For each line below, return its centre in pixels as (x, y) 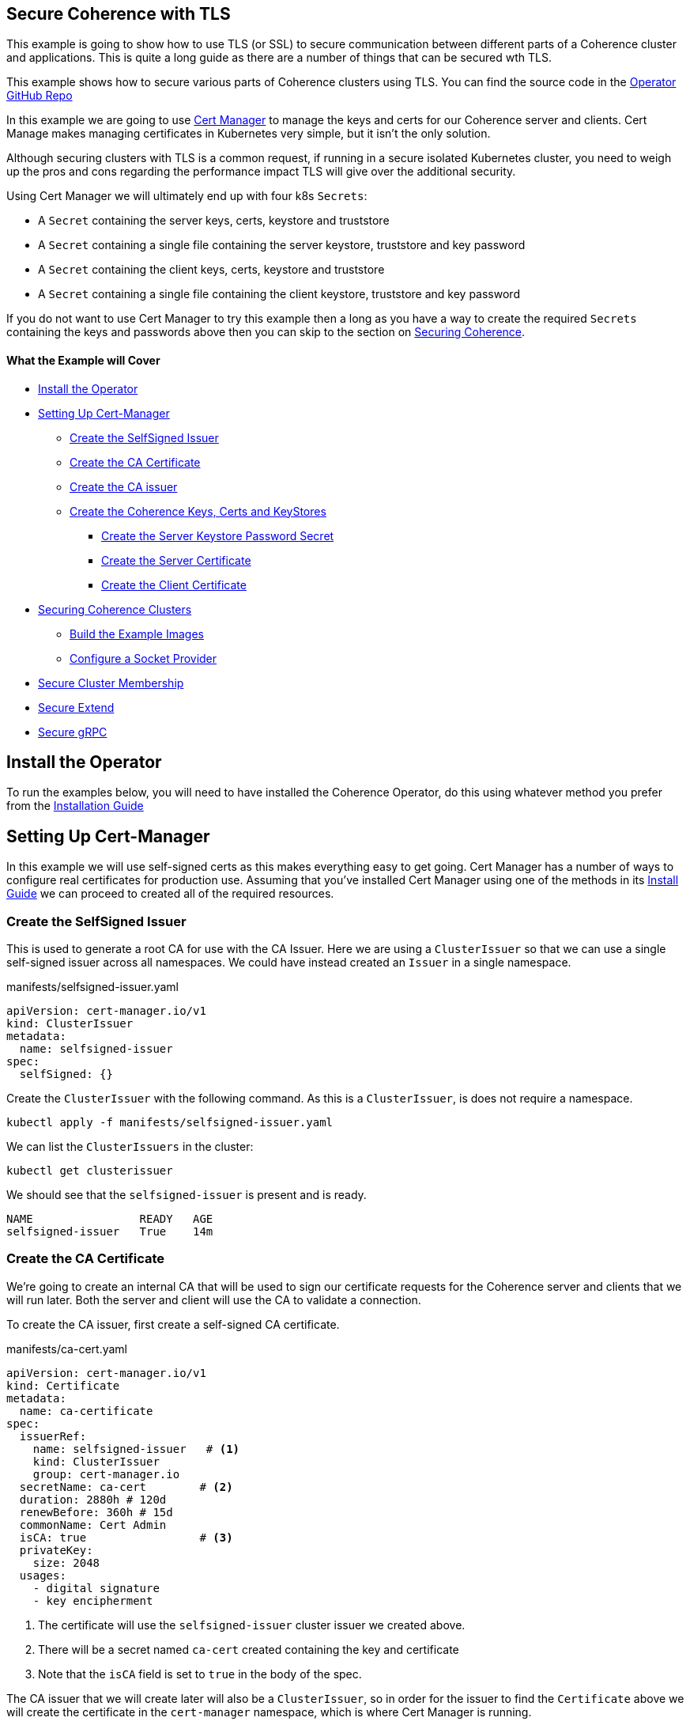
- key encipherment (93, 1600)
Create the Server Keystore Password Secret (218, 535)
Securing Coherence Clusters (115, 609)
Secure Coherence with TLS (119, 14)
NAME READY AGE (110, 1219)
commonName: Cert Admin (93, 1525)
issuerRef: (53, 1436)
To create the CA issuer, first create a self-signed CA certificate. (173, 1324)
